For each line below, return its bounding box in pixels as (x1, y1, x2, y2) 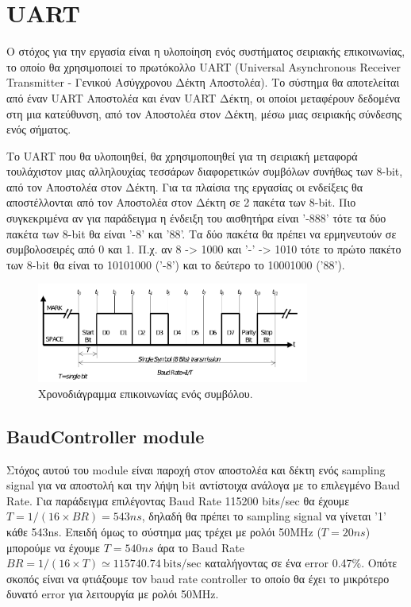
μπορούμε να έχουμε (6, 539, 100, 555)
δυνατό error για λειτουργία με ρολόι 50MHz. (6, 586, 219, 602)
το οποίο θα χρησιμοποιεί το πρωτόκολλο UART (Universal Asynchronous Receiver (6, 58, 401, 75)
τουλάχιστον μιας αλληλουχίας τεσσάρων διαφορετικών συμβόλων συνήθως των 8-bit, (6, 163, 403, 180)
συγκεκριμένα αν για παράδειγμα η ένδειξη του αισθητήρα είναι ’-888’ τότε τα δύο (6, 210, 386, 226)
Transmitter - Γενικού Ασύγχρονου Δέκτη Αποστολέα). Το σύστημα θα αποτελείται (6, 74, 400, 91)
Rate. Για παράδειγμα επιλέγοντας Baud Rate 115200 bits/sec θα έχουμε (6, 492, 350, 508)
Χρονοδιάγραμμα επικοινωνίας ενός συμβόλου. (38, 385, 253, 401)
